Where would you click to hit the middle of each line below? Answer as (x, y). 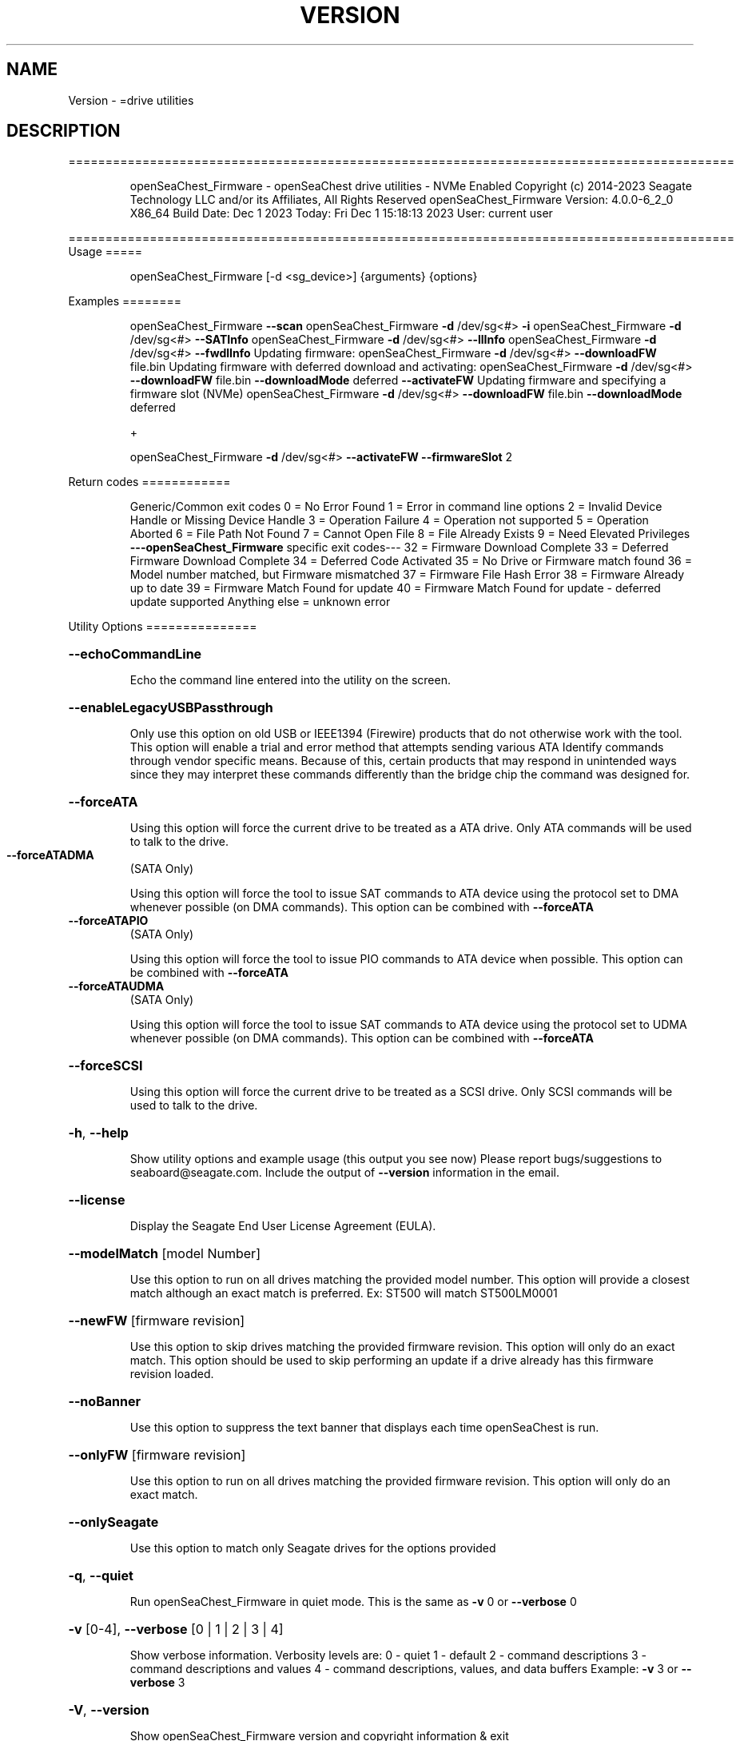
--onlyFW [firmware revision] (157, 1455)
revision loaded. (172, 1374)
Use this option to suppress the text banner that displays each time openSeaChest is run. (364, 1428)
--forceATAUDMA (116, 986)
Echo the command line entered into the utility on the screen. (290, 680)
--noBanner (104, 1402)
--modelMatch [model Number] (164, 1254)
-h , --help (98, 1133)
